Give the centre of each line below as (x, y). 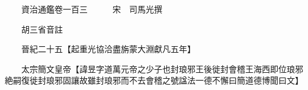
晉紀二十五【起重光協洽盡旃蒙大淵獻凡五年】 (108, 49)
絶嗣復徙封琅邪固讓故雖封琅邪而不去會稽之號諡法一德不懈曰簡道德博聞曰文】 (154, 80)
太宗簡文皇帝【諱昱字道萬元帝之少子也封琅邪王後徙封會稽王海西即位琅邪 (162, 68)
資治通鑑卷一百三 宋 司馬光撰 (92, 9)
